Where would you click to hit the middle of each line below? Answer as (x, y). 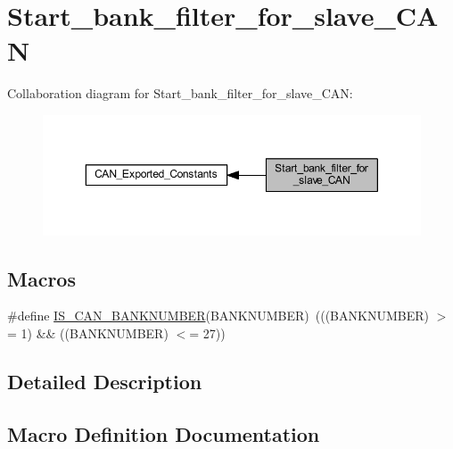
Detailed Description (105, 382)
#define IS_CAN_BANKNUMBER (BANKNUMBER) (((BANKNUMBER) (218, 316)
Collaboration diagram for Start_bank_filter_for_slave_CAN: (180, 93)
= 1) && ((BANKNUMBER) (88, 333)
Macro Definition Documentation (164, 433)
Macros (41, 278)
